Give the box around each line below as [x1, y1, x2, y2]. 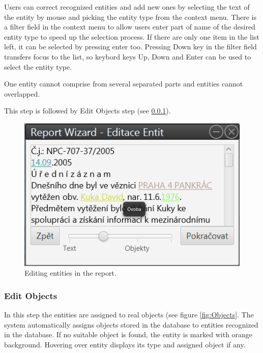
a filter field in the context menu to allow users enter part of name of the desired [4, 21, 255, 32]
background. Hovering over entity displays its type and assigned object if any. [4, 339, 246, 349]
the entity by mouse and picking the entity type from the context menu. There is [4, 11, 257, 22]
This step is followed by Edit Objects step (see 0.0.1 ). [4, 105, 171, 116]
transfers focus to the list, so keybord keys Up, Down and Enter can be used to [4, 51, 251, 62]
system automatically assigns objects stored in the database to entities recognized [4, 319, 258, 330]
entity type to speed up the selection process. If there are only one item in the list [4, 31, 259, 42]
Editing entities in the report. [24, 268, 116, 278]
